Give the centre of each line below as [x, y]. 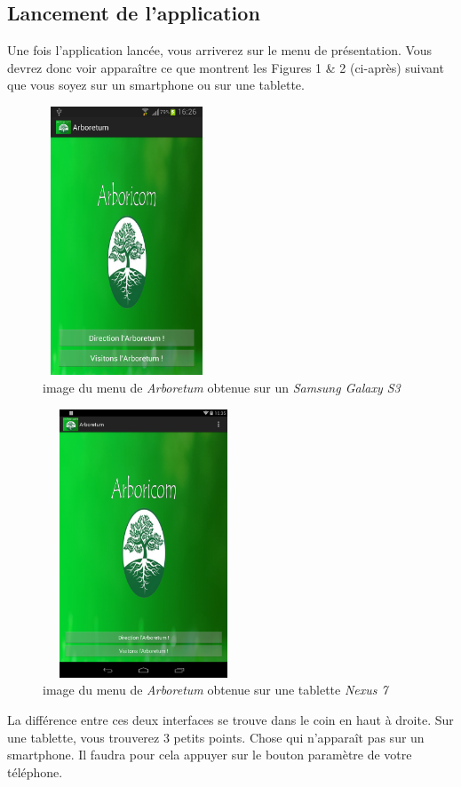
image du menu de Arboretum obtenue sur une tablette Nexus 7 [215, 690]
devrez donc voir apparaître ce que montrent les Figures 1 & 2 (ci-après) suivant [226, 67]
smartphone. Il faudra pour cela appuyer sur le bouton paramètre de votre [210, 755]
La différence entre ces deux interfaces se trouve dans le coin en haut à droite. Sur [230, 720]
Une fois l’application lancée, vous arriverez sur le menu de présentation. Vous [220, 50]
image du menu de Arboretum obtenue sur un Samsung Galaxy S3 [222, 387]
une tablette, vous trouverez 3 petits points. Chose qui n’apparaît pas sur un [216, 737]
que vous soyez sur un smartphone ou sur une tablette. [156, 85]
